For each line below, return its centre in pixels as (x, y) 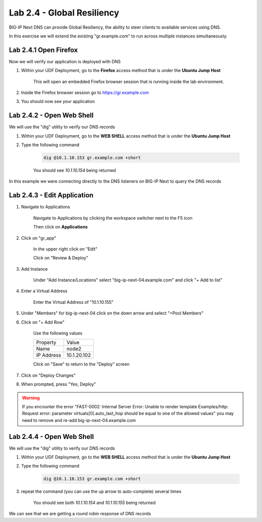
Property (46, 343)
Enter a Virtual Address (44, 291)
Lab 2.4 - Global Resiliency (64, 13)
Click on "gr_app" (39, 238)
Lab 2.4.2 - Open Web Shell (51, 115)
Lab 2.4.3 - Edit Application (51, 195)
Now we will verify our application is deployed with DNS (65, 61)
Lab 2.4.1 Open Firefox (43, 50)
